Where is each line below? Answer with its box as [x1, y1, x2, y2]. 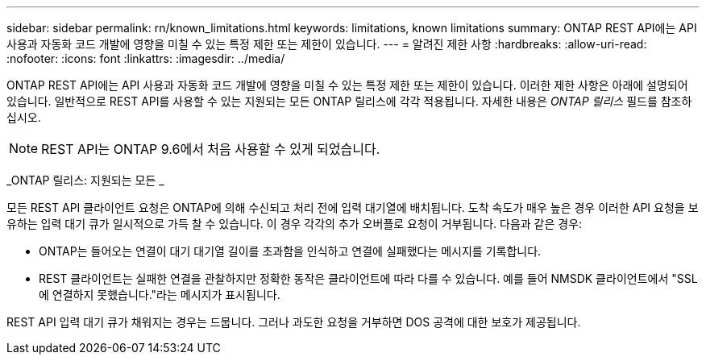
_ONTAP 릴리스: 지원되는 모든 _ [6, 173, 164, 187]
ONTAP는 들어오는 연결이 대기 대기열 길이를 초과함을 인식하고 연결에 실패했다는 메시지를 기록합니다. [39, 244, 542, 258]
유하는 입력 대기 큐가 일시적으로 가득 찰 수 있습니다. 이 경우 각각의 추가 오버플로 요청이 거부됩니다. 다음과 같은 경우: [6, 217, 583, 230]
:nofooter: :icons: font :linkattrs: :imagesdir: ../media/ [6, 52, 285, 65]
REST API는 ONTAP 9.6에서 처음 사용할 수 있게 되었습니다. [41, 141, 380, 157]
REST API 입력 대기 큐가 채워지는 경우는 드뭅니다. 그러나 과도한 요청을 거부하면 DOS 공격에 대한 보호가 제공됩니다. [6, 315, 581, 329]
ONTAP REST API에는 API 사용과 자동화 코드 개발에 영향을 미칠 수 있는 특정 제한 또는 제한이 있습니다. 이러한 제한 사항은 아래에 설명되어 [6, 78, 688, 92]
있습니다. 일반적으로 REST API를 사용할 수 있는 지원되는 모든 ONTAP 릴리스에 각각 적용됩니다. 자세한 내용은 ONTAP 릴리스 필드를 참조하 [6, 94, 692, 108]
